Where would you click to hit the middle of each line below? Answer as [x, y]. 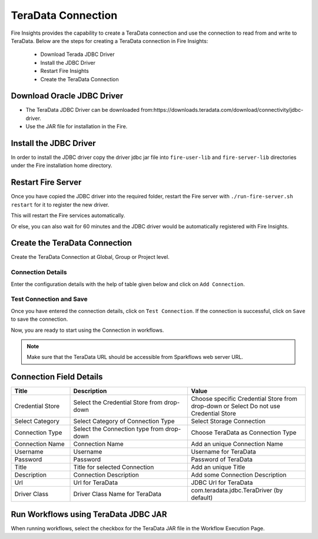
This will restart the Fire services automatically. [68, 215]
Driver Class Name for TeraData [117, 494]
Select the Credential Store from [118, 402]
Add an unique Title [218, 467]
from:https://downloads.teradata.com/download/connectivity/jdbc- [222, 110]
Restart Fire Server [46, 182]
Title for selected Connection [114, 467]
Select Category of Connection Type [124, 421]
